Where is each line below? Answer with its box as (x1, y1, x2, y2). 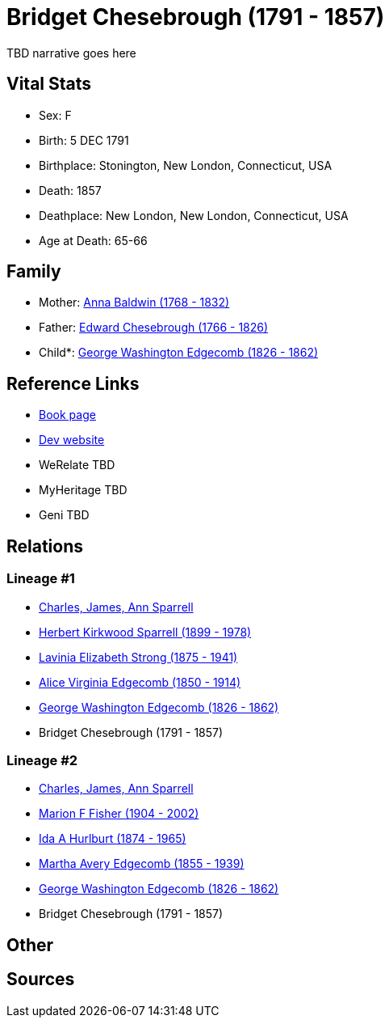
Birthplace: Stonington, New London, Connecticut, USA (39, 158, 333, 172)
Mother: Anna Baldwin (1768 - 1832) (39, 295, 230, 310)
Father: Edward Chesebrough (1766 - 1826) (39, 320, 269, 335)
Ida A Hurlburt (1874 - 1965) (39, 831, 186, 846)
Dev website (39, 433, 105, 447)
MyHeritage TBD (39, 483, 128, 497)
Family (6, 261, 61, 282)
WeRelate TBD (39, 458, 115, 472)
